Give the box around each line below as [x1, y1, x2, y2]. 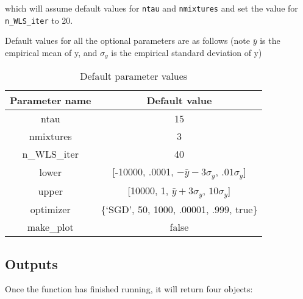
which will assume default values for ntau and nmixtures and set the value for [5, 2, 298, 14]
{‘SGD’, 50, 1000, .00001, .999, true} [101, 202, 258, 217]
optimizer [30, 202, 71, 217]
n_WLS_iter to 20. [5, 13, 73, 26]
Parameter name [10, 93, 91, 108]
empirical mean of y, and [5, 46, 98, 58]
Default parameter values [80, 69, 188, 83]
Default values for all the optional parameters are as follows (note [5, 34, 250, 47]
